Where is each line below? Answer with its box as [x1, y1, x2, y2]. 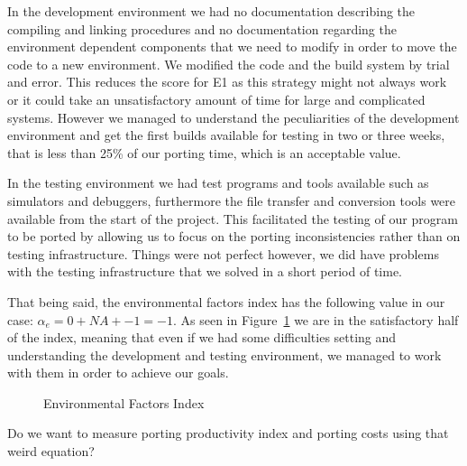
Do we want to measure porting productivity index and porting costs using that [7, 424, 449, 443]
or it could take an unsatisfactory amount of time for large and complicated [7, 89, 426, 108]
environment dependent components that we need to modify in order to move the [7, 37, 457, 56]
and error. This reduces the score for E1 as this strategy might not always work [7, 72, 447, 91]
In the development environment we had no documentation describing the [7, 2, 416, 20]
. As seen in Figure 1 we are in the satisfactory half [172, 310, 459, 329]
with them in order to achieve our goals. [7, 363, 229, 382]
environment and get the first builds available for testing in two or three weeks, [7, 126, 445, 144]
